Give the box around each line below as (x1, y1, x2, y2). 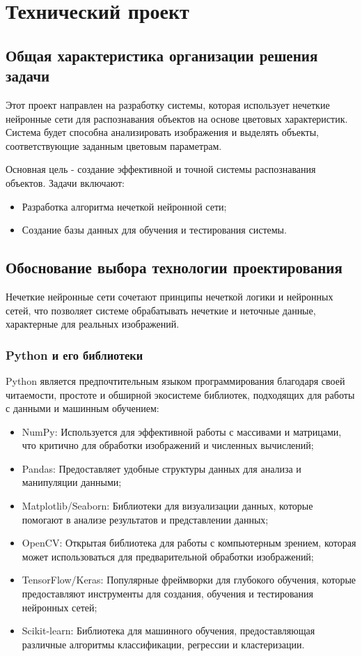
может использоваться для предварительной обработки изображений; (22, 549, 314, 563)
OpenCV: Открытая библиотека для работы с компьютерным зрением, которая (22, 535, 356, 550)
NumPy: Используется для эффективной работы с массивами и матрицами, (22, 424, 342, 438)
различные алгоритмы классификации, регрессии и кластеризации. (22, 636, 305, 651)
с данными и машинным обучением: (6, 401, 159, 415)
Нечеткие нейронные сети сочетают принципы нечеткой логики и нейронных (6, 289, 333, 303)
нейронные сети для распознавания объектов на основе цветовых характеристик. (6, 111, 348, 125)
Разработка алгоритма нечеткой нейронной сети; (22, 199, 227, 213)
